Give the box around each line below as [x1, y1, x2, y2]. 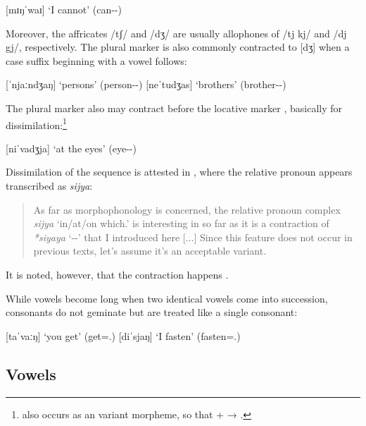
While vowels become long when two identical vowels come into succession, [6, 291, 328, 305]
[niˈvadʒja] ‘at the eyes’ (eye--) [6, 140, 137, 155]
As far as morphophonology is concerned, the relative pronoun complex [33, 202, 341, 217]
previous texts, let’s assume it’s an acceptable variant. [33, 243, 267, 258]
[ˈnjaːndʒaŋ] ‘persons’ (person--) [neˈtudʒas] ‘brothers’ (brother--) [6, 77, 286, 92]
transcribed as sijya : [6, 178, 93, 193]
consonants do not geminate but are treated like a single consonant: [6, 305, 298, 319]
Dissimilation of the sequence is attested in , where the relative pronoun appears [6, 164, 353, 179]
